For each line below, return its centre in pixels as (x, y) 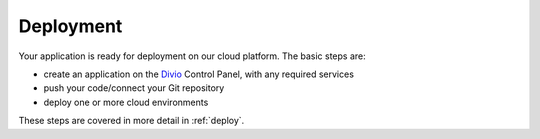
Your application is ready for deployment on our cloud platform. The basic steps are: (192, 56)
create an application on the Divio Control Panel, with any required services (199, 74)
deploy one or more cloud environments (126, 102)
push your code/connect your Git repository (134, 88)
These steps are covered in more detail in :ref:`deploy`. (131, 121)
